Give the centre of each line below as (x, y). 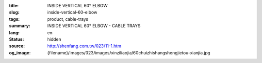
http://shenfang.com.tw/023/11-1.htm (84, 46)
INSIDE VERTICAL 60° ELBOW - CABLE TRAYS (94, 26)
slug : (14, 13)
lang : (14, 32)
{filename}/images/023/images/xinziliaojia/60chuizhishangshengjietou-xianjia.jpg (129, 52)
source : (17, 46)
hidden (54, 39)
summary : (20, 26)
